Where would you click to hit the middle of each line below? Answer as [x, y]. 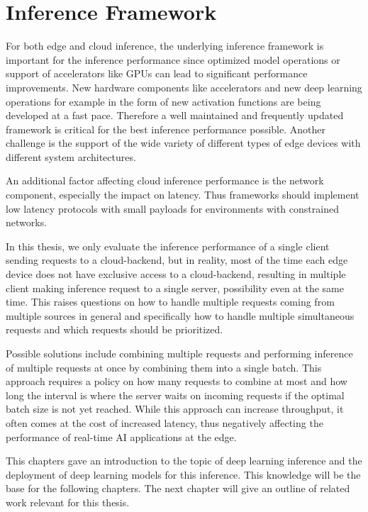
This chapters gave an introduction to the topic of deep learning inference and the [184, 461]
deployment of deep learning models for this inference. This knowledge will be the [183, 474]
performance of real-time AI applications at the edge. [121, 436]
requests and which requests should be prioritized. [115, 329]
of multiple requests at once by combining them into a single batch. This [164, 367]
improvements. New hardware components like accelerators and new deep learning [184, 87]
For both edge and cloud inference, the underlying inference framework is [165, 46]
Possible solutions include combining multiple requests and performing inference [179, 353]
